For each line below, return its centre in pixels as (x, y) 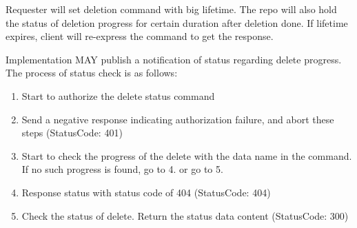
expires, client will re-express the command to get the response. (140, 36)
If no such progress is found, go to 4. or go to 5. (122, 169)
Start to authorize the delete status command (118, 95)
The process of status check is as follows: (92, 73)
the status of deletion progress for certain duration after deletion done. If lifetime (177, 22)
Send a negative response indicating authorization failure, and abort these (178, 119)
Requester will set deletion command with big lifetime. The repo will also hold (171, 9)
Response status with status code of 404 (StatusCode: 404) (146, 192)
